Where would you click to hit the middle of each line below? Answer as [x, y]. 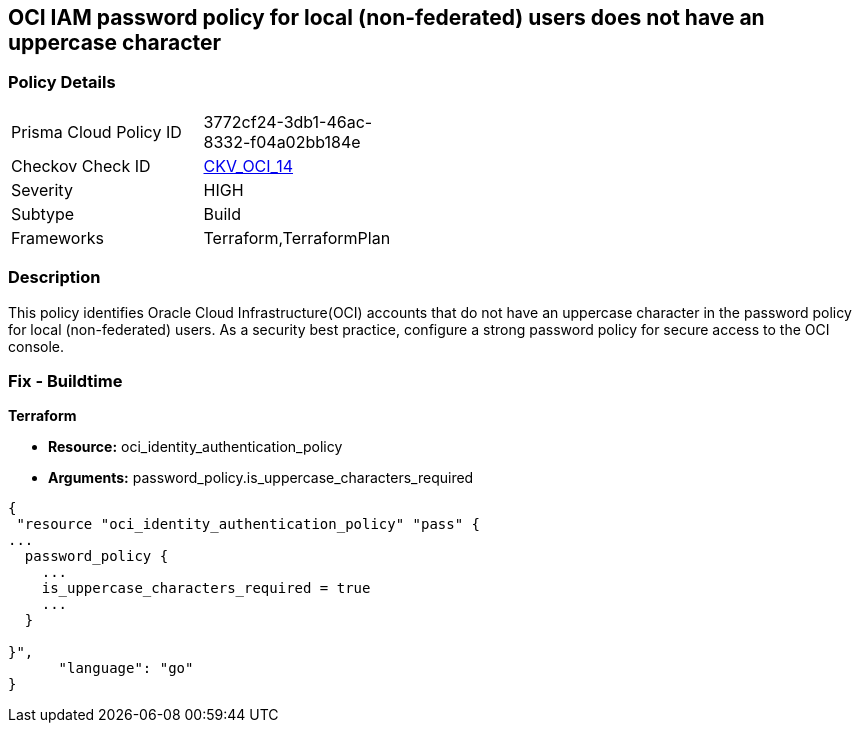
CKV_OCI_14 [248, 165]
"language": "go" [126, 668]
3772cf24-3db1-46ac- [288, 121]
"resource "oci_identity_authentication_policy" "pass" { [248, 524]
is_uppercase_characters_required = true [206, 588]
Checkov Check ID [81, 165]
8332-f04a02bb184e [282, 141]
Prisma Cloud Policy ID [96, 131]
